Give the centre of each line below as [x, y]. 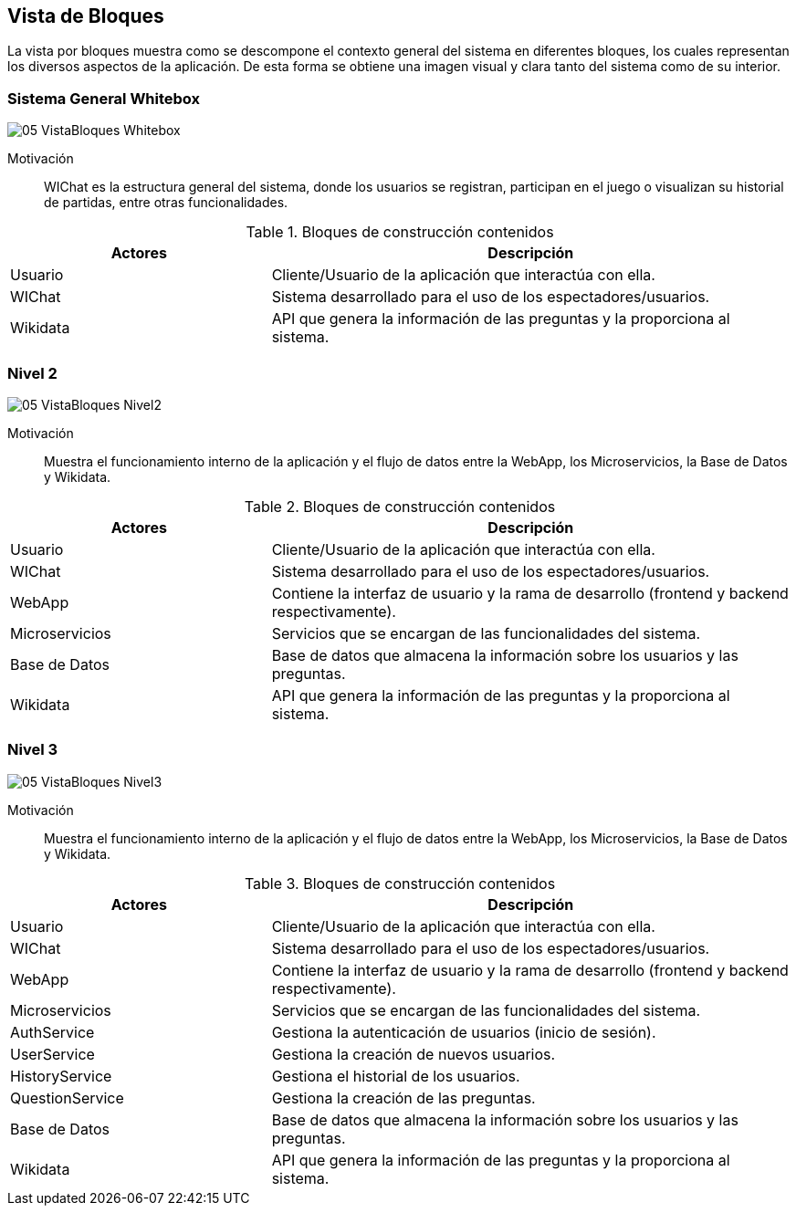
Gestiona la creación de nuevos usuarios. [414, 1054]
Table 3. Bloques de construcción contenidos [400, 883]
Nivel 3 [33, 750]
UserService [52, 1054]
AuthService [52, 1032]
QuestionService [67, 1098]
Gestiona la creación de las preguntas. [403, 1098]
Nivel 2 [32, 373]
